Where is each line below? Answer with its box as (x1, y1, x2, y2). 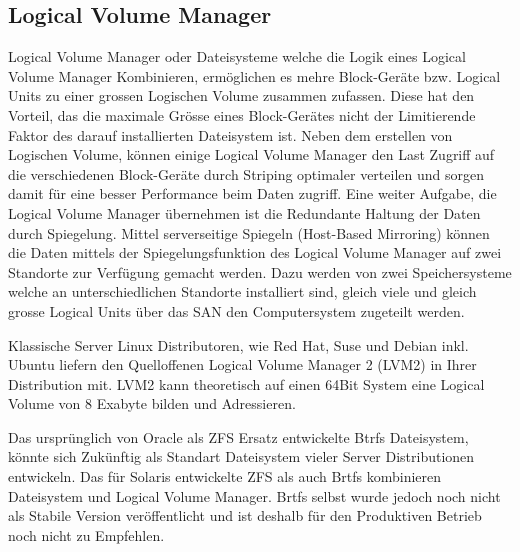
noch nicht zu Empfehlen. (8, 524, 165, 545)
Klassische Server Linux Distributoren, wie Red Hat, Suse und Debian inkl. (8, 334, 469, 355)
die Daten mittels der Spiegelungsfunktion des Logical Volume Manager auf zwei (8, 242, 502, 263)
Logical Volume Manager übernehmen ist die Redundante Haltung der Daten (8, 202, 481, 223)
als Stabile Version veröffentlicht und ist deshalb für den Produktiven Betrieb (8, 505, 482, 526)
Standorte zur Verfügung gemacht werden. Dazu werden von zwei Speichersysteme (8, 261, 512, 282)
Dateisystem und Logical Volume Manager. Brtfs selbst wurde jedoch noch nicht (8, 485, 501, 506)
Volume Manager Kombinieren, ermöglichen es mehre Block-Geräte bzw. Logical (8, 65, 501, 86)
